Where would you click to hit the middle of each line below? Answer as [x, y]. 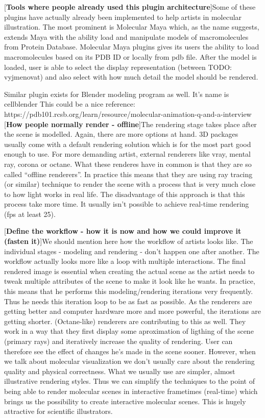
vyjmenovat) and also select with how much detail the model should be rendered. [131, 77]
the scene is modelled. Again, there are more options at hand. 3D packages [121, 134]
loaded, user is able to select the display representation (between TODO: [118, 67]
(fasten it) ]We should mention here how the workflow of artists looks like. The [129, 241]
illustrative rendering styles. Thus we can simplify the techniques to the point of [129, 381]
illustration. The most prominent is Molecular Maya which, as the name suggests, [132, 27]
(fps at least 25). [30, 214]
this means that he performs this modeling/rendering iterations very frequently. [129, 291]
